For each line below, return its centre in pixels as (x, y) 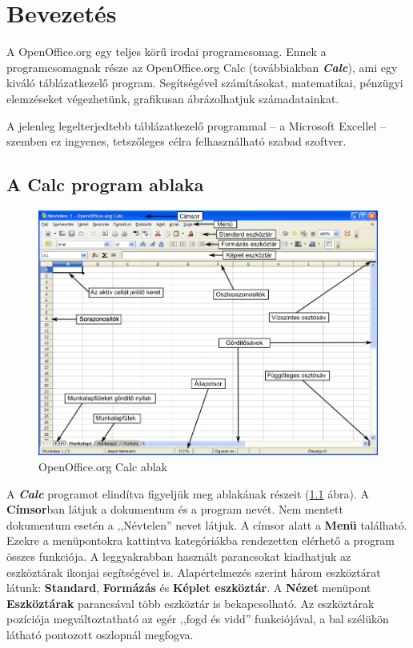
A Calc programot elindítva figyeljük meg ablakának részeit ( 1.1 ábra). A (188, 493)
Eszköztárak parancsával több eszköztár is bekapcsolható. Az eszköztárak (190, 603)
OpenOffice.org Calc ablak (103, 466)
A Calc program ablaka (105, 184)
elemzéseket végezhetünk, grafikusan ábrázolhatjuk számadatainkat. (173, 98)
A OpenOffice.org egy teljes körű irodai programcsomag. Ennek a (166, 52)
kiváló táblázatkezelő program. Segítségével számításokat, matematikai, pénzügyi (205, 83)
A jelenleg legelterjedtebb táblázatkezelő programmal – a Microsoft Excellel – (196, 125)
